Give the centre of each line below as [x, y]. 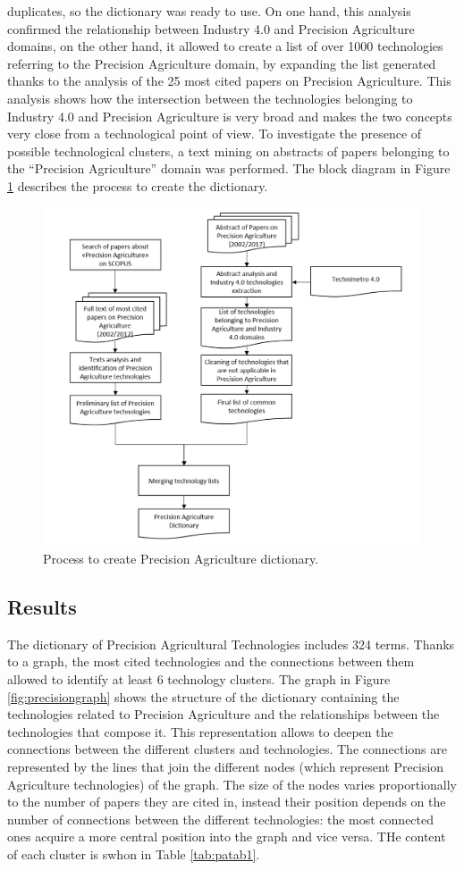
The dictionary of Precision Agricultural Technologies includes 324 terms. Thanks [231, 644]
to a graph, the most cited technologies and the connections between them [211, 661]
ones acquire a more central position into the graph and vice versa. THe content [227, 837]
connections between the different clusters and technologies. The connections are [227, 749]
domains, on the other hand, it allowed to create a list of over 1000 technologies [225, 46]
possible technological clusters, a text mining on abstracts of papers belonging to [228, 151]
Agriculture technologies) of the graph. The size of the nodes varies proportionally [232, 784]
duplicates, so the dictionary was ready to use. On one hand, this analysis [209, 11]
